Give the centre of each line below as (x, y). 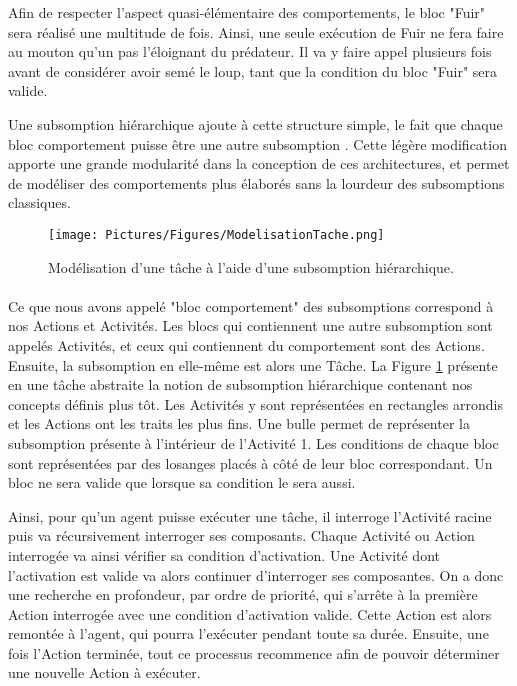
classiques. (39, 202)
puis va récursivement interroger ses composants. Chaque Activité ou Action (241, 535)
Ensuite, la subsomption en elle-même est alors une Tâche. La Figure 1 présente (253, 364)
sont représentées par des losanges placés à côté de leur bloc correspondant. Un (250, 462)
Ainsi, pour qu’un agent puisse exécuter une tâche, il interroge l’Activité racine (250, 515)
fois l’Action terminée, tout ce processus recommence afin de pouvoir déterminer (254, 652)
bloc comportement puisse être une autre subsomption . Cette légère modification (257, 143)
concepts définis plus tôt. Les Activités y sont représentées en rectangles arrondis (255, 403)
